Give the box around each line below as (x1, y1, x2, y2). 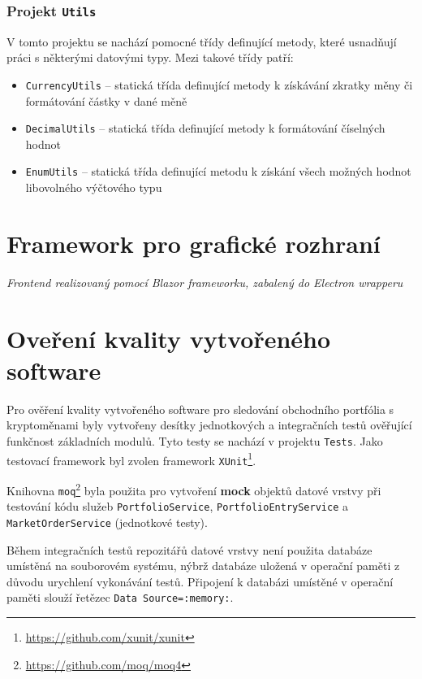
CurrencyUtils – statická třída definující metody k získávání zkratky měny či (25, 76, 413, 93)
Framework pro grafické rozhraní (6, 226, 381, 259)
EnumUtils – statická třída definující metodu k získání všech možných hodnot (25, 163, 411, 180)
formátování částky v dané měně (25, 92, 187, 109)
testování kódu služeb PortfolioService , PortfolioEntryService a (6, 498, 348, 515)
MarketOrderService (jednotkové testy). (6, 513, 208, 530)
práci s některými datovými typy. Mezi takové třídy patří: (6, 49, 294, 66)
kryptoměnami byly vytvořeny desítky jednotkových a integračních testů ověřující (6, 416, 412, 433)
